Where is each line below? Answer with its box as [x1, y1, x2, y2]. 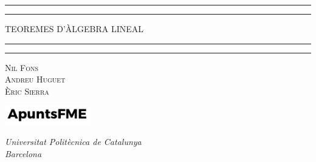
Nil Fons [5, 61, 39, 73]
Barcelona [5, 147, 42, 160]
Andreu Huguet [5, 73, 66, 86]
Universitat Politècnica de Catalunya [5, 135, 142, 148]
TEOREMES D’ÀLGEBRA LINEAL [5, 22, 144, 35]
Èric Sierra [5, 84, 49, 97]
